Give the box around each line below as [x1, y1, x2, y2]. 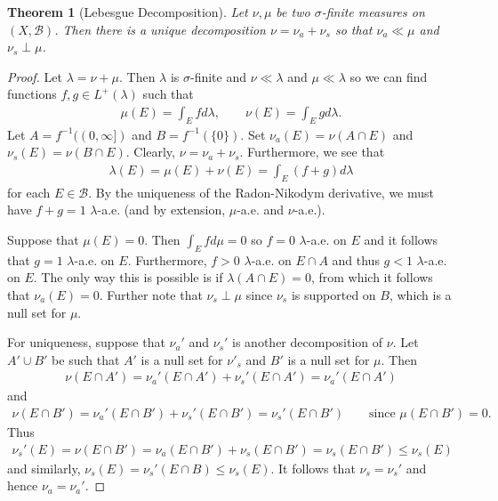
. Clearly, [125, 142, 175, 161]
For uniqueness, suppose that [7, 333, 165, 352]
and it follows [364, 230, 438, 248]
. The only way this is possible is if [33, 268, 223, 287]
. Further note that [99, 285, 203, 303]
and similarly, [7, 458, 81, 477]
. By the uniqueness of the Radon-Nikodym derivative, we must [88, 182, 435, 201]
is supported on [291, 285, 376, 303]
